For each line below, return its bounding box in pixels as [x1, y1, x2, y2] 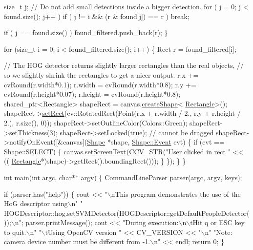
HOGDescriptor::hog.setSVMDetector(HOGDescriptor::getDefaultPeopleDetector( [4, 208, 250, 218]
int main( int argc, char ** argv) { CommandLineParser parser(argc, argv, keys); [4, 172, 242, 182]
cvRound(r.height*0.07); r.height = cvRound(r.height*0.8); [4, 89, 181, 99]
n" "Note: [205, 227, 232, 237]
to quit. [4, 227, 26, 237]
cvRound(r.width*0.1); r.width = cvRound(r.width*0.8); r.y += [4, 79, 196, 89]
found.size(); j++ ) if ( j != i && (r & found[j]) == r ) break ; [4, 11, 190, 21]
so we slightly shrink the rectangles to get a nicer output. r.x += [4, 69, 199, 80]
